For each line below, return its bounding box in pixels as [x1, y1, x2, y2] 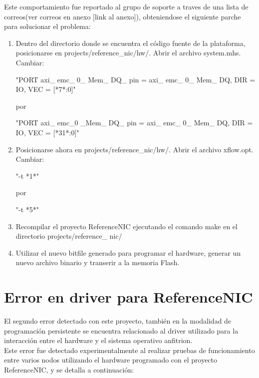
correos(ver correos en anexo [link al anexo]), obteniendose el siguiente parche [4, 11, 241, 21]
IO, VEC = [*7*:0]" [15, 84, 76, 94]
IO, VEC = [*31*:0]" [15, 127, 79, 137]
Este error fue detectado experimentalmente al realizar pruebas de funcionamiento [4, 345, 255, 355]
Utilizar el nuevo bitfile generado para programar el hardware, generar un [15, 247, 241, 258]
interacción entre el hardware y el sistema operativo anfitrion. [4, 335, 193, 346]
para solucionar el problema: [4, 21, 91, 31]
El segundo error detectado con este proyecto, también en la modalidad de [4, 316, 232, 326]
